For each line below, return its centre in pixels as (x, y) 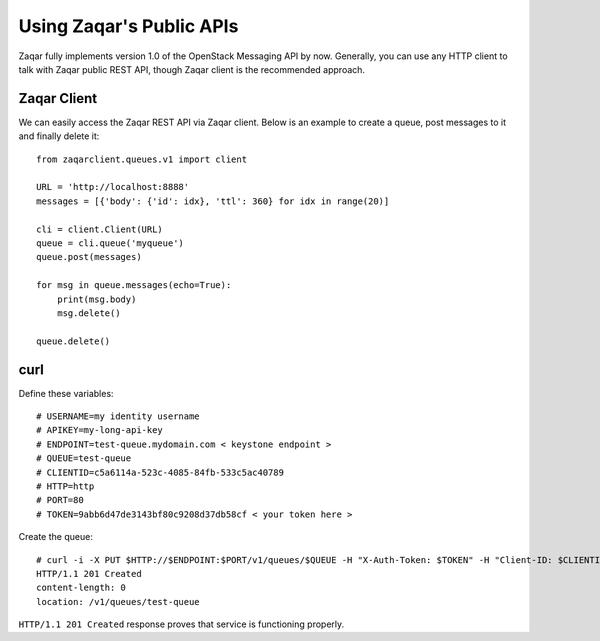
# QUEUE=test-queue (84, 458)
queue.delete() (73, 341)
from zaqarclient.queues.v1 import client (142, 159)
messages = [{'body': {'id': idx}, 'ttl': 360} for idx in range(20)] (213, 201)
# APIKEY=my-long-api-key (100, 430)
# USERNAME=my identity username (118, 416)
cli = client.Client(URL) (100, 229)
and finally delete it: (59, 136)
